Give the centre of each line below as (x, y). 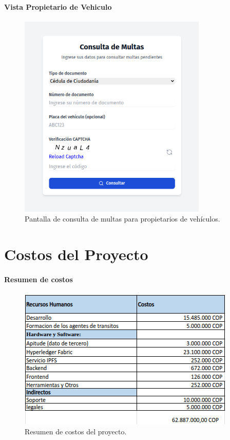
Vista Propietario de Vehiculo (58, 6)
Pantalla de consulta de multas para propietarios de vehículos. (122, 219)
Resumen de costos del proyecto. (76, 431)
